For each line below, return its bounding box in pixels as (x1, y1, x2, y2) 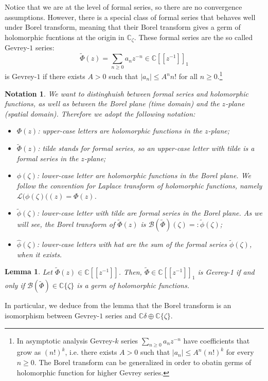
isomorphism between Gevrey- (5, 310, 100, 321)
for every (226, 347, 254, 357)
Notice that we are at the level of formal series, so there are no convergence (5, 2, 242, 12)
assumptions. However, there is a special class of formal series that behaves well (5, 11, 256, 22)
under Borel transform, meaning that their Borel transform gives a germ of (5, 22, 241, 32)
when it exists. (16, 249, 62, 259)
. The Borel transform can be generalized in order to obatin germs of (34, 357, 252, 367)
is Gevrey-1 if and (198, 266, 255, 277)
